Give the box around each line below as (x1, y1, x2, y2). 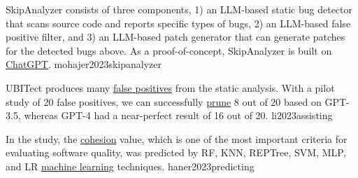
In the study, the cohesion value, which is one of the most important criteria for (6, 131, 348, 146)
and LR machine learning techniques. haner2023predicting (6, 158, 255, 173)
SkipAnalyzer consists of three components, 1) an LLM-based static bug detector (6, 2, 353, 16)
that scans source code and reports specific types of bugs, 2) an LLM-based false (6, 15, 351, 30)
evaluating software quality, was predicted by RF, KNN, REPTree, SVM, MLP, (6, 145, 346, 160)
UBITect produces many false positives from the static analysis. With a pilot (6, 80, 335, 95)
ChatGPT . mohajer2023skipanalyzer (6, 57, 162, 71)
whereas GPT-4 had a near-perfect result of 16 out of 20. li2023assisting (24, 108, 333, 123)
